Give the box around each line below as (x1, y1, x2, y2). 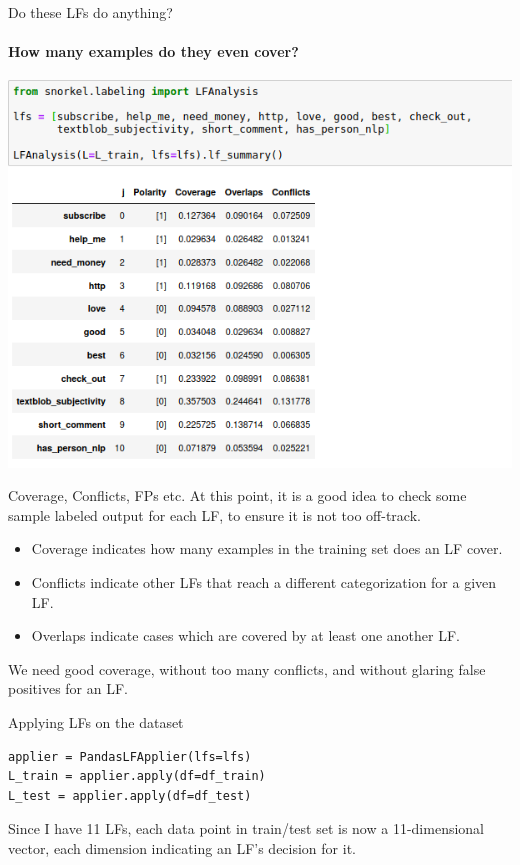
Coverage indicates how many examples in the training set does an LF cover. (31, 538, 503, 559)
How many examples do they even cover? (8, 41, 299, 62)
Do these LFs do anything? (8, 2, 173, 22)
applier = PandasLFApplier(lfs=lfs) (8, 749, 252, 764)
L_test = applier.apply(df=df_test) (8, 788, 252, 803)
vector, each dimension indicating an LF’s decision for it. (8, 837, 356, 858)
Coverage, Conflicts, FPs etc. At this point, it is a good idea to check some (8, 485, 467, 506)
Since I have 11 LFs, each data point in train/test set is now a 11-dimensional (8, 818, 484, 839)
